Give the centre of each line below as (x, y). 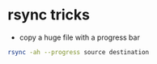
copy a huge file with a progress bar (80, 37)
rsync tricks (49, 15)
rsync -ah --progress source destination (78, 52)
